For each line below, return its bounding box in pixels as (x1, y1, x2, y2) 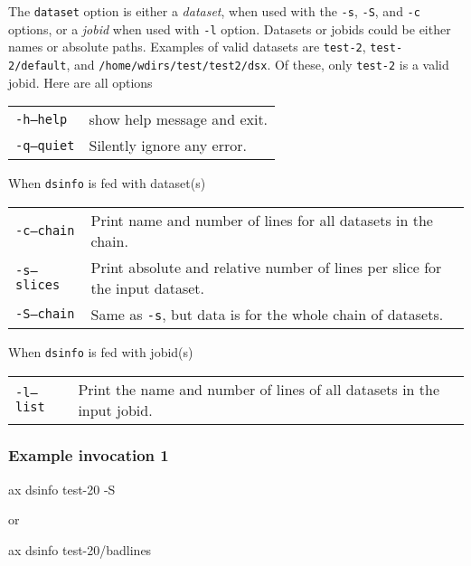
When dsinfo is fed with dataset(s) (8, 174, 206, 193)
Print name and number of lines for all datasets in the (90, 209, 433, 231)
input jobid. (78, 399, 153, 420)
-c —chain (15, 222, 75, 238)
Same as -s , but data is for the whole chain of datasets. (90, 303, 444, 325)
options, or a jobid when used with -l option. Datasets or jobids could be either (8, 19, 451, 38)
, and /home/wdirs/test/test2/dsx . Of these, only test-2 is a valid (66, 54, 449, 73)
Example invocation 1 (8, 444, 169, 467)
